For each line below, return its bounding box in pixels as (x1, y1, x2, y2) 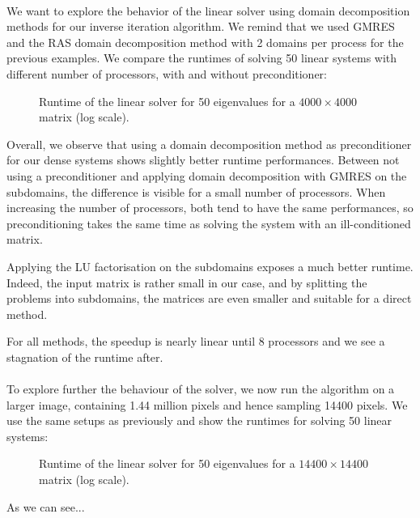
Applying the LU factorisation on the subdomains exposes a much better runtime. (6, 257, 414, 274)
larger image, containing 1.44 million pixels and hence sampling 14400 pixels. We (6, 396, 408, 413)
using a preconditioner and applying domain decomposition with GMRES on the (6, 167, 407, 184)
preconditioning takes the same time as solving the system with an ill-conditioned (6, 214, 411, 231)
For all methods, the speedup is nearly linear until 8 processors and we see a (6, 333, 385, 350)
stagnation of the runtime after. (6, 348, 163, 365)
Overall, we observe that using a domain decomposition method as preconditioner (6, 135, 412, 152)
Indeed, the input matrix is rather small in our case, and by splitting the (6, 274, 367, 291)
